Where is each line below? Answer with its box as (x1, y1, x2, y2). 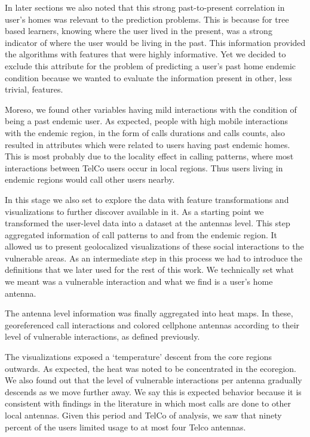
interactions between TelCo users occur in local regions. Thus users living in (5, 161, 283, 174)
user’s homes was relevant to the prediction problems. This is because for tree (5, 13, 289, 25)
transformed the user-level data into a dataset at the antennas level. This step (5, 217, 290, 229)
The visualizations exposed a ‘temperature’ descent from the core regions (5, 350, 272, 363)
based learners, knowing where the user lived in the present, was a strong (5, 24, 272, 37)
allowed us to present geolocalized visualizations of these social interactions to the (5, 240, 304, 253)
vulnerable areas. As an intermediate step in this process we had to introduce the (5, 251, 303, 264)
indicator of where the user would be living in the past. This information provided (5, 36, 306, 48)
